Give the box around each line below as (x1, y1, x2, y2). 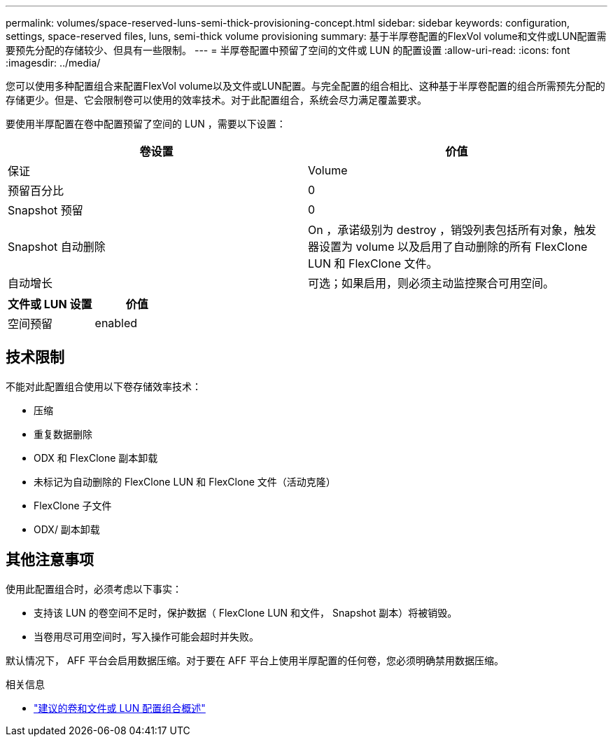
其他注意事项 (6, 551, 94, 569)
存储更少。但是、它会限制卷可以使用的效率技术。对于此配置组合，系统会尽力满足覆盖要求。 (6, 94, 427, 106)
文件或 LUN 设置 (8, 297, 92, 311)
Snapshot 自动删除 (8, 240, 106, 254)
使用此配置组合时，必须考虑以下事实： (6, 582, 182, 595)
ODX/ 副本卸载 (34, 523, 100, 535)
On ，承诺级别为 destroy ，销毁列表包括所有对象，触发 (308, 223, 597, 237)
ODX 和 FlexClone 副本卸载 (34, 451, 158, 464)
